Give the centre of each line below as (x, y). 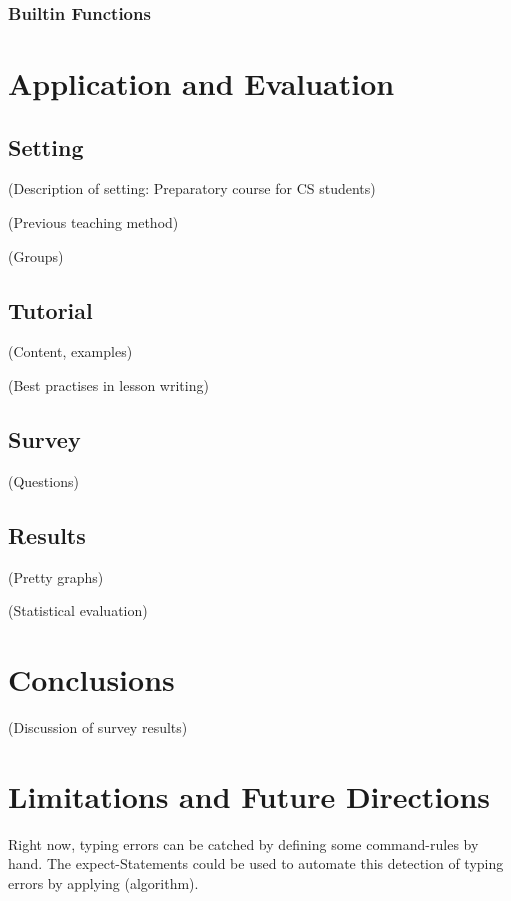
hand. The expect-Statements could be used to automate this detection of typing (256, 863)
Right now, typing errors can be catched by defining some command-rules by (243, 843)
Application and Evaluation (201, 83)
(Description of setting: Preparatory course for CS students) (192, 188)
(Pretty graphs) (56, 576)
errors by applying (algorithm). (103, 882)
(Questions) (43, 480)
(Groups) (36, 255)
